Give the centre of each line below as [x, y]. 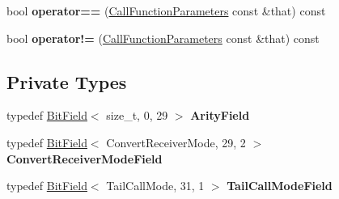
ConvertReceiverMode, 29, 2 [176, 142]
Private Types [67, 81]
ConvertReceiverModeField [85, 158]
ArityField [220, 115]
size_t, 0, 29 [137, 115]
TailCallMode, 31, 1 [155, 186]
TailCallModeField [280, 186]
